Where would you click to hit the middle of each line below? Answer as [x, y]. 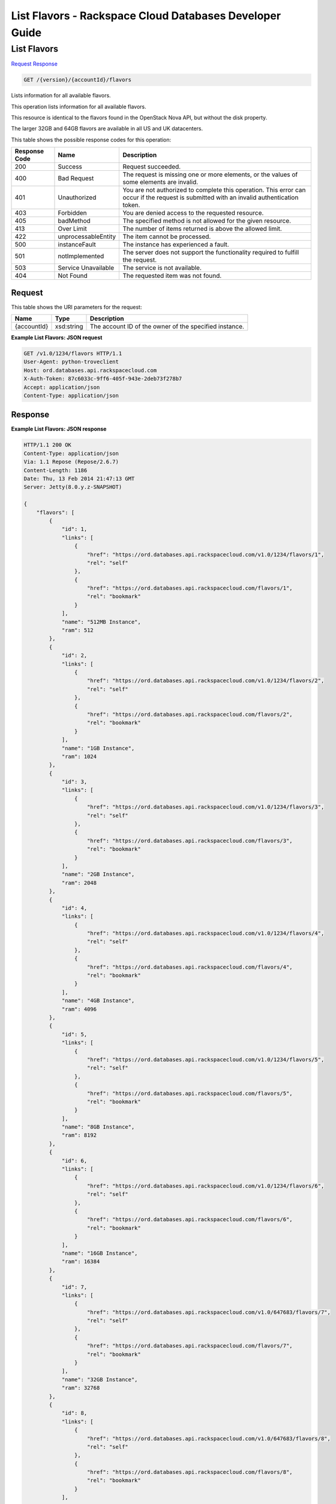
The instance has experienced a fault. [176, 245]
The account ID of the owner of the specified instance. [167, 327]
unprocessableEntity [87, 236]
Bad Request [76, 179]
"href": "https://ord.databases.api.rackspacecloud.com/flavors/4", [190, 967]
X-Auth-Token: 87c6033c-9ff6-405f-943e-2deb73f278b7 [103, 379]
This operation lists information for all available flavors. [79, 106]
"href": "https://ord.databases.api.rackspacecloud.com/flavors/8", [190, 1472]
